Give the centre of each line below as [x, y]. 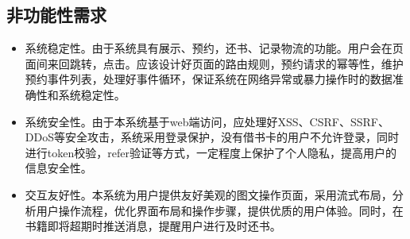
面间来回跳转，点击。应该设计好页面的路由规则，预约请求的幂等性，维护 [214, 63]
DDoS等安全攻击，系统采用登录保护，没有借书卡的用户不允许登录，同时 [212, 137]
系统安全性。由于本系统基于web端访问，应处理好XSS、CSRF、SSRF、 [207, 121]
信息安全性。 [58, 168]
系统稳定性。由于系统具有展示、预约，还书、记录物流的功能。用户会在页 [214, 48]
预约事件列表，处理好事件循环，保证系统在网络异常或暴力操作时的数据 [209, 79]
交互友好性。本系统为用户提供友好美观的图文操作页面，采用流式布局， [209, 194]
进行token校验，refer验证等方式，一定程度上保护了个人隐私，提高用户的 [211, 152]
